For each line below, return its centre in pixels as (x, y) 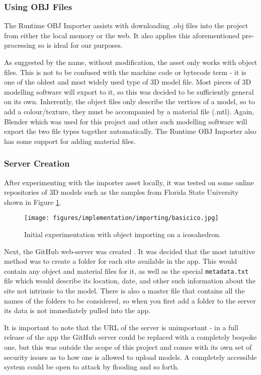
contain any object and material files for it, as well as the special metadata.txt (126, 271)
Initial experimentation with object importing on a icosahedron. (123, 234)
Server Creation (37, 163)
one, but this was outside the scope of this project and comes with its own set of (128, 347)
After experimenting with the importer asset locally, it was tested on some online (129, 182)
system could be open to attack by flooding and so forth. (92, 367)
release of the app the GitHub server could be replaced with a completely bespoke (130, 337)
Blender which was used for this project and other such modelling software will (126, 121)
